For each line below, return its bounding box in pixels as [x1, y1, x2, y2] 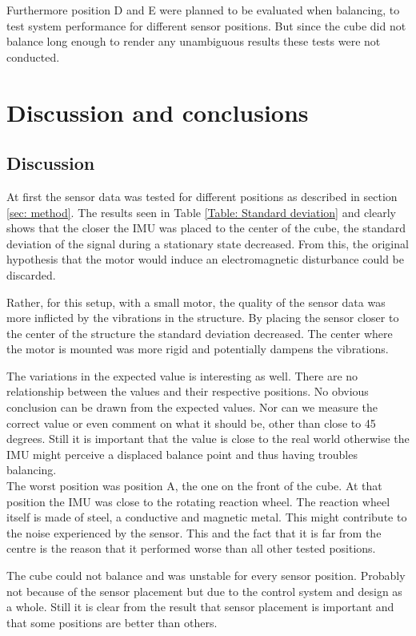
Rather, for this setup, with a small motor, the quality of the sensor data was [6, 293, 386, 310]
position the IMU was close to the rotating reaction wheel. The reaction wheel [6, 493, 390, 509]
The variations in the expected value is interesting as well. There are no [6, 367, 358, 384]
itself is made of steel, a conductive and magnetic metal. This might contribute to [6, 509, 407, 525]
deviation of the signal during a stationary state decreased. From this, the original [6, 235, 409, 252]
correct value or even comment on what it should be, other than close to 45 [6, 414, 376, 431]
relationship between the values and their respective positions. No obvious [6, 383, 369, 400]
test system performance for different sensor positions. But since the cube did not [6, 17, 406, 34]
